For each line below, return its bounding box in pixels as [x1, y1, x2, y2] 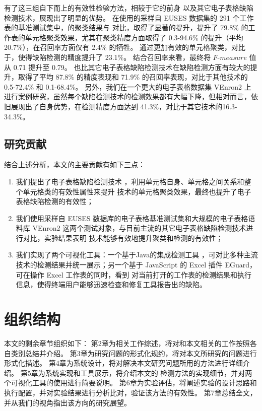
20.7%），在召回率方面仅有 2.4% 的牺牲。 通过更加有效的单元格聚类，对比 [4, 42, 246, 52]
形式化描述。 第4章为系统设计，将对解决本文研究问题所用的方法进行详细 [4, 358, 243, 368]
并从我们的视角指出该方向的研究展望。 [4, 397, 131, 407]
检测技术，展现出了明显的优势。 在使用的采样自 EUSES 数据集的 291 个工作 [4, 12, 254, 23]
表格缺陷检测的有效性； [16, 196, 94, 207]
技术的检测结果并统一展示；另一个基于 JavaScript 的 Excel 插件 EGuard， [16, 259, 256, 270]
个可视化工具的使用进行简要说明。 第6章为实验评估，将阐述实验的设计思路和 [4, 377, 257, 388]
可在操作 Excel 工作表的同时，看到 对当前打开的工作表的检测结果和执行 [16, 269, 252, 280]
